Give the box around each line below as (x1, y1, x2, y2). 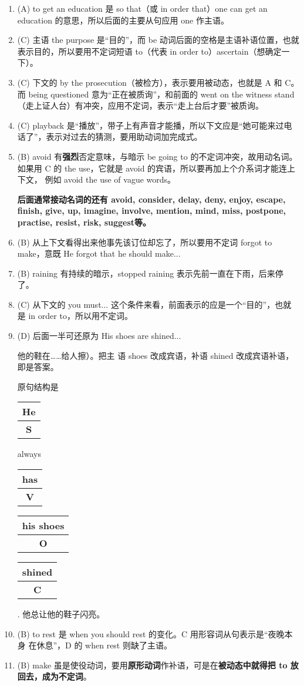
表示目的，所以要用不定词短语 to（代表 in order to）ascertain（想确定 (17, 45, 282, 57)
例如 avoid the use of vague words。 (45, 173, 176, 186)
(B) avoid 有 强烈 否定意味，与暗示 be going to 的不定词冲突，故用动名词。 (17, 150, 298, 162)
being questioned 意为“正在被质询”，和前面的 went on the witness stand (28, 88, 295, 100)
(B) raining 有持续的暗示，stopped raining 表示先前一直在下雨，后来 (17, 267, 275, 279)
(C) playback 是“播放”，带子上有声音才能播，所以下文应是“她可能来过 (17, 119, 284, 131)
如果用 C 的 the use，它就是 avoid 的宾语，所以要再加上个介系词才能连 (17, 162, 288, 174)
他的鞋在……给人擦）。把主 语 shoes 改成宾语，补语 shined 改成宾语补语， (17, 349, 294, 361)
